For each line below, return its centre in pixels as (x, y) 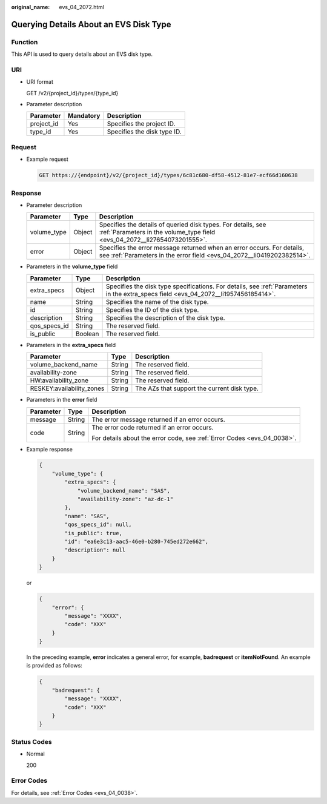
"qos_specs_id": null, (98, 525)
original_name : (31, 7)
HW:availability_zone (59, 380)
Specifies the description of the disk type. (165, 317)
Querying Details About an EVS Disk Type (91, 24)
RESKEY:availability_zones (67, 388)
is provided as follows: (54, 666)
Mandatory (84, 116)
